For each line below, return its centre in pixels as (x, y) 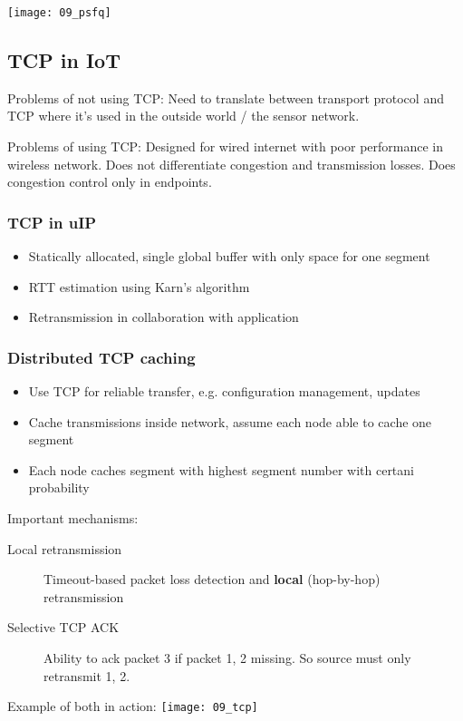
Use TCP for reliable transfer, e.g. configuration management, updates (224, 391)
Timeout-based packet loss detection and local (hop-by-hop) (212, 579)
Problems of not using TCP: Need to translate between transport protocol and (226, 97)
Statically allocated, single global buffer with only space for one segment (229, 256)
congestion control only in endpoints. (110, 182)
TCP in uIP (52, 222)
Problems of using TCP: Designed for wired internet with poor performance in (226, 146)
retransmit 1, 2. (87, 675)
